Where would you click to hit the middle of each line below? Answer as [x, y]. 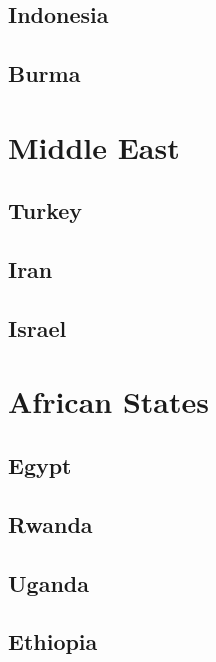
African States [108, 401]
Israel [37, 327]
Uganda [48, 582]
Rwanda [50, 523]
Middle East [94, 146]
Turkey [45, 210]
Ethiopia [53, 641]
